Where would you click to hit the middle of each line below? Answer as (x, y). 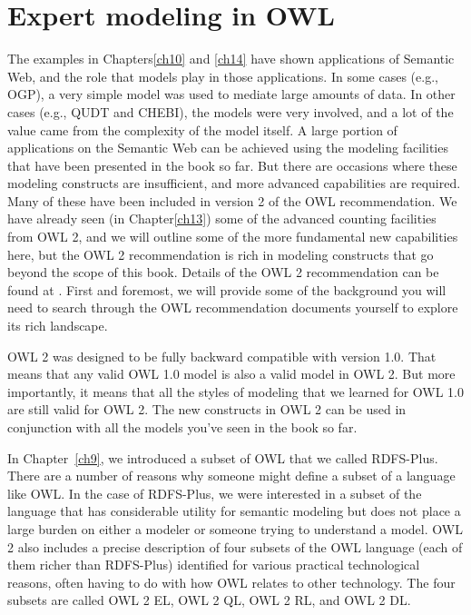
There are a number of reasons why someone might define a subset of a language (231, 476)
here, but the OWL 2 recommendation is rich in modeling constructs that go (221, 254)
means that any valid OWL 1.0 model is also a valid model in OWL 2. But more (231, 374)
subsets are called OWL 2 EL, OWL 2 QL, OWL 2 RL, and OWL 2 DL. (209, 600)
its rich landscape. (58, 326)
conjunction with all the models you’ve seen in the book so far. (182, 427)
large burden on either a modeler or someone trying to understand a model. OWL (235, 528)
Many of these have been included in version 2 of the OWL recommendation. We (232, 200)
